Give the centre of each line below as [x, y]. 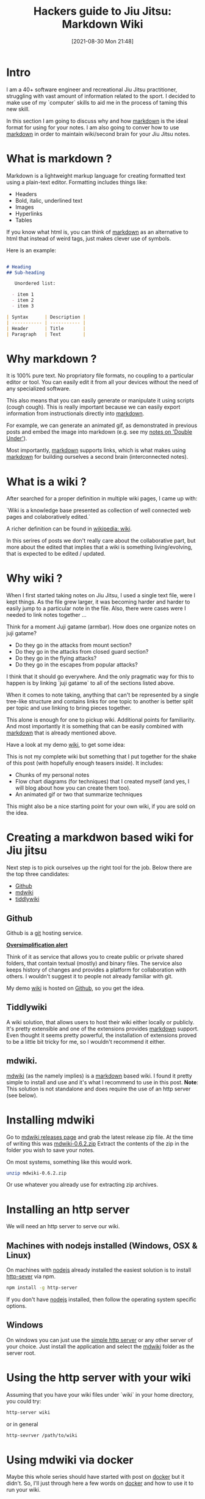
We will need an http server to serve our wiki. [63, 1226]
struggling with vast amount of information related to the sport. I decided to [101, 96]
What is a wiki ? [46, 481]
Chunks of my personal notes [52, 775]
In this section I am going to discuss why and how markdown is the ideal [97, 121]
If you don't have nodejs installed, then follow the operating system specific [102, 1299]
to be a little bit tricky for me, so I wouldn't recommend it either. [86, 1041]
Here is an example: [31, 250]
